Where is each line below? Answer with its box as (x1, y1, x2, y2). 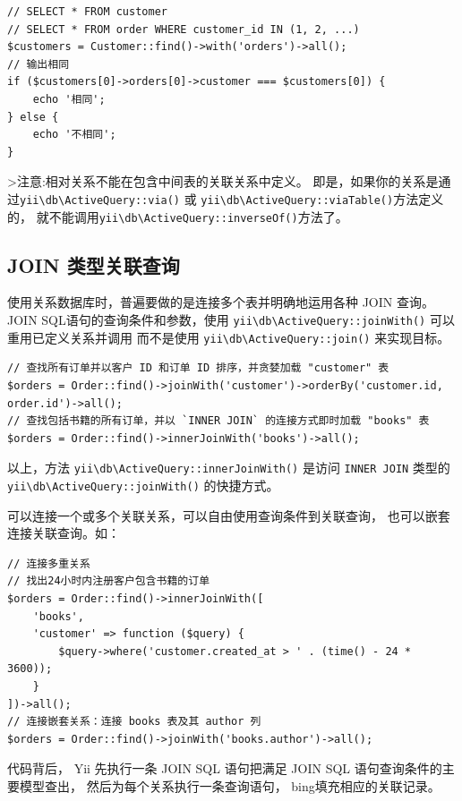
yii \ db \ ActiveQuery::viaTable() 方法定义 (201, 189, 444, 208)
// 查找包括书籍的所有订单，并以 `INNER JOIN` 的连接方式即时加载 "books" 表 (7, 414, 430, 428)
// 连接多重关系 (7, 557, 90, 570)
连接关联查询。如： (7, 524, 120, 542)
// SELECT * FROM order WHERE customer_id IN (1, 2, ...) (7, 22, 360, 36)
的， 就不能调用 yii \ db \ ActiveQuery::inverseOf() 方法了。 (7, 207, 348, 226)
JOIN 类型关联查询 (7, 251, 180, 278)
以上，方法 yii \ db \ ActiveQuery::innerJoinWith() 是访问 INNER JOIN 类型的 (7, 458, 450, 477)
